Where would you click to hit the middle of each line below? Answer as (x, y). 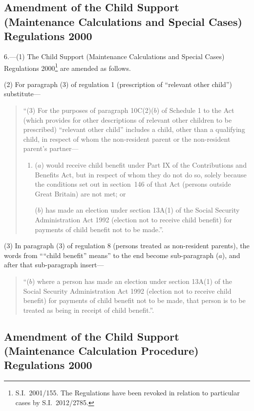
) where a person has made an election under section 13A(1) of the (132, 281)
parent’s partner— (51, 148)
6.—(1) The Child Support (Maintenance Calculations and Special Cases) (114, 56)
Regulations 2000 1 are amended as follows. (67, 67)
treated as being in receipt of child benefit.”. (89, 310)
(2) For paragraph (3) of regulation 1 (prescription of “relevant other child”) (118, 84)
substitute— (22, 94)
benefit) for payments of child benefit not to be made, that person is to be (134, 300)
